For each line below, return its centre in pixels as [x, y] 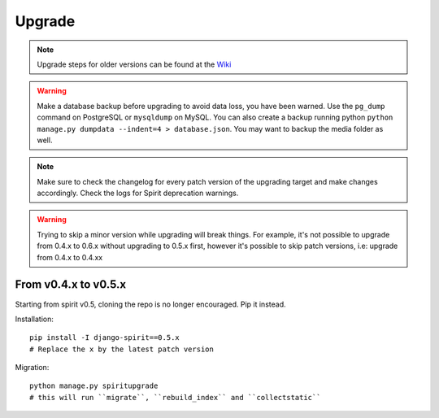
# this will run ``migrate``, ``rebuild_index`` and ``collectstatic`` [175, 397]
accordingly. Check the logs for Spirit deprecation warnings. [138, 193]
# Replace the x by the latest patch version [122, 349]
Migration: [32, 368]
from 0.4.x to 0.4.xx [70, 257]
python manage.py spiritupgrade [94, 386]
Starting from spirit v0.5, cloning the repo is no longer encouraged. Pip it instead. [150, 304]
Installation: [35, 319]
